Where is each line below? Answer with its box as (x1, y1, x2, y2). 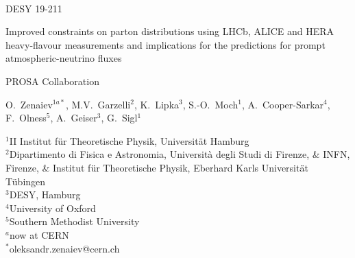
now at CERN (9, 227, 69, 242)
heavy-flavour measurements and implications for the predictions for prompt (5, 37, 326, 51)
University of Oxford (9, 200, 96, 215)
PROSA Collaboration (5, 73, 99, 88)
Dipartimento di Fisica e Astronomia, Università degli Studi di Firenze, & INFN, (9, 147, 350, 161)
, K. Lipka (134, 97, 180, 111)
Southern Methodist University (9, 214, 140, 228)
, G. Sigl (101, 110, 138, 125)
